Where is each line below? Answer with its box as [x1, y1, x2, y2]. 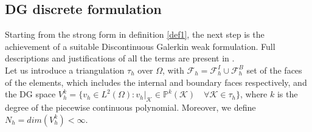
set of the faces [246, 63, 302, 76]
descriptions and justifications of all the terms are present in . [5, 52, 235, 64]
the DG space [5, 88, 56, 100]
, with [162, 63, 184, 76]
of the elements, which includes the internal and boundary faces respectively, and [5, 75, 307, 88]
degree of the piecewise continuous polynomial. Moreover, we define [5, 100, 256, 113]
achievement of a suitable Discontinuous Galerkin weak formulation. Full [5, 40, 276, 52]
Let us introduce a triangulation [5, 63, 125, 76]
